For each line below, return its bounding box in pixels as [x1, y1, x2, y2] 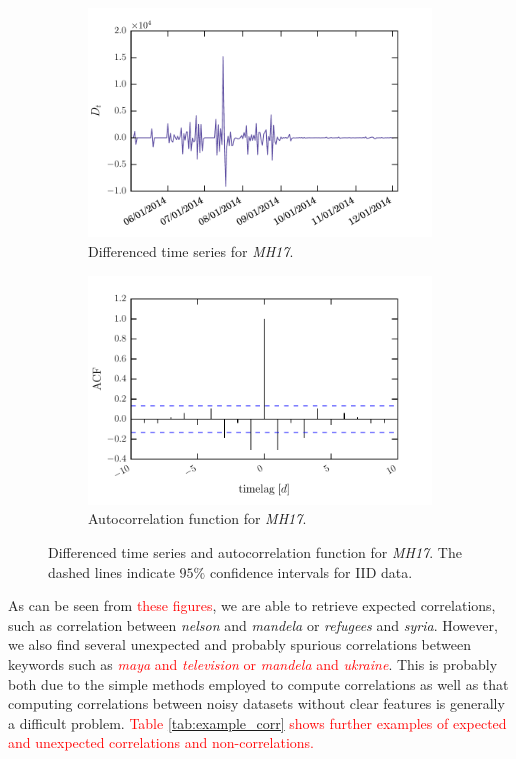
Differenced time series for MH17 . [88, 240, 294, 261]
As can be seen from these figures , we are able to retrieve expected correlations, [8, 595, 496, 616]
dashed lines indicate [48, 561, 175, 582]
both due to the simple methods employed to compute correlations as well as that [8, 673, 509, 694]
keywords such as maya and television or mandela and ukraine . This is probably [8, 654, 498, 674]
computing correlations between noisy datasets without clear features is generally [8, 693, 505, 714]
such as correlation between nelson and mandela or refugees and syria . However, [8, 614, 498, 635]
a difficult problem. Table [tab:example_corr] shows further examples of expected [8, 712, 507, 733]
